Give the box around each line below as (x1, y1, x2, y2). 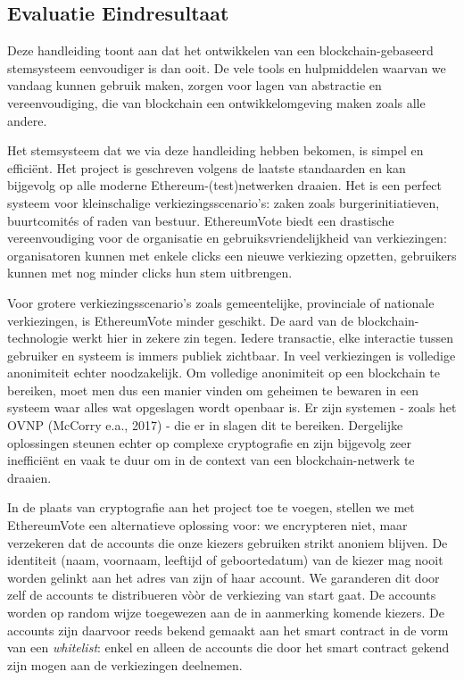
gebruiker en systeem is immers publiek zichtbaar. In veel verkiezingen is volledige (7, 345, 456, 364)
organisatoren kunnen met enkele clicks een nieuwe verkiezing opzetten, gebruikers (7, 245, 457, 264)
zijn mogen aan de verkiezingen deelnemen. (7, 655, 243, 674)
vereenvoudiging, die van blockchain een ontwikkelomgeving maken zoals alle (7, 93, 426, 112)
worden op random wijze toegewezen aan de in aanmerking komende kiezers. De (7, 603, 444, 622)
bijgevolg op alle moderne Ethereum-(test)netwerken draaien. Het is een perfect (7, 176, 443, 195)
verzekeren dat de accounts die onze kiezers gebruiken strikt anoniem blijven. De (7, 533, 448, 551)
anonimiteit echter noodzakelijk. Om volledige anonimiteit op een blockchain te (7, 363, 440, 382)
